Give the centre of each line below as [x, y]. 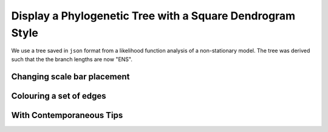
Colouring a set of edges [59, 96]
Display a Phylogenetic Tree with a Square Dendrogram [153, 16]
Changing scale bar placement [70, 77]
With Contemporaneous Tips [67, 115]
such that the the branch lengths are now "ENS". [72, 59]
